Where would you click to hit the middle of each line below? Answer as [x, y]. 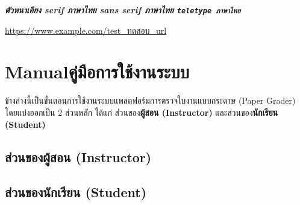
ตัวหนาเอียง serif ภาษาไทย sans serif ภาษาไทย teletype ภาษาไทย [123, 10]
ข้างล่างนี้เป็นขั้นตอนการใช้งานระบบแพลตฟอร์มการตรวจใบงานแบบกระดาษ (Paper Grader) [150, 100]
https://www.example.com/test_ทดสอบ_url [86, 30]
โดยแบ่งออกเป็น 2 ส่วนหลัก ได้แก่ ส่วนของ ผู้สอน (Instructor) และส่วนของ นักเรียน [142, 112]
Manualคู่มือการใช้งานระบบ [97, 71]
